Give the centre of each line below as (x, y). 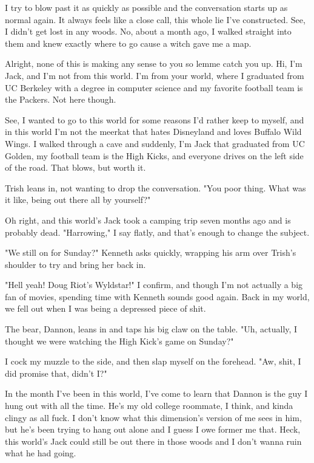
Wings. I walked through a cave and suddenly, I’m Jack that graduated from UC (155, 143)
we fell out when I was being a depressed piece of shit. (105, 308)
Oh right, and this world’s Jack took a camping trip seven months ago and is (148, 220)
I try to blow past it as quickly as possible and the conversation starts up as (146, 7)
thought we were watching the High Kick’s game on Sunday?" (119, 341)
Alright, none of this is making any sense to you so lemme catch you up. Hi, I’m (154, 63)
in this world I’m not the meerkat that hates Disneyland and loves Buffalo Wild (153, 132)
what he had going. (41, 453)
